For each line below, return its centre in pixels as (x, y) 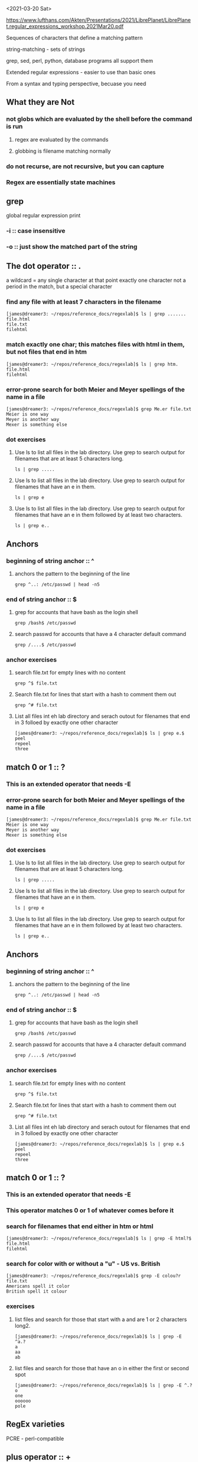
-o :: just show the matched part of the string (72, 247)
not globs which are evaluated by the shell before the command (99, 119)
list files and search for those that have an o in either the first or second (102, 1368)
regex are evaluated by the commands (61, 139)
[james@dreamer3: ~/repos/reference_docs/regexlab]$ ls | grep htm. (92, 364)
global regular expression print (43, 216)
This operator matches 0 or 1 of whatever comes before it (90, 1210)
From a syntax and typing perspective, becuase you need (76, 83)
